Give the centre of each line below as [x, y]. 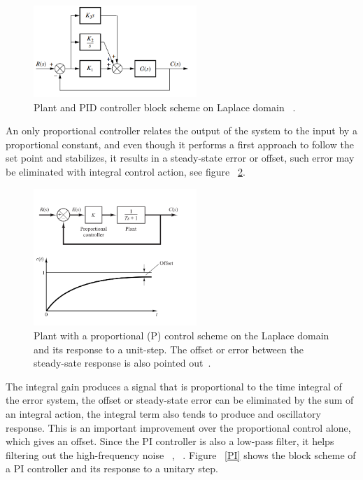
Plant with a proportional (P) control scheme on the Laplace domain [181, 336]
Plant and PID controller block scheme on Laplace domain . [165, 107]
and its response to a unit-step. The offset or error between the [169, 349]
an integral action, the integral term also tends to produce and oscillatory [163, 413]
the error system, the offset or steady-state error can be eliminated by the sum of [180, 400]
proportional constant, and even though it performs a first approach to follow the [180, 144]
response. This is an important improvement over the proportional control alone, [178, 427]
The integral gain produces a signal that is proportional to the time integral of [174, 386]
